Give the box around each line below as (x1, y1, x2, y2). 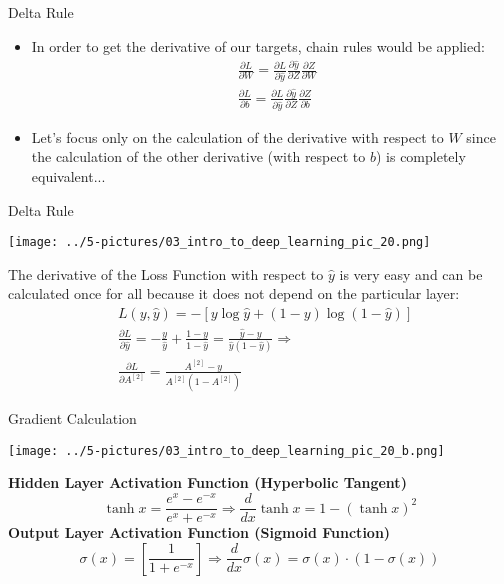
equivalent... (31, 165, 106, 186)
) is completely (375, 146, 466, 167)
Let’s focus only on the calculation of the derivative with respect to (31, 126, 444, 147)
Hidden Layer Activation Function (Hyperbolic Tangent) (8, 472, 407, 493)
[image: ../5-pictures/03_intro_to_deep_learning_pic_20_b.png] (8, 443, 445, 458)
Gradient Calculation (8, 408, 137, 429)
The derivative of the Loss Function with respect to (8, 263, 324, 284)
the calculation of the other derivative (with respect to (31, 146, 366, 167)
